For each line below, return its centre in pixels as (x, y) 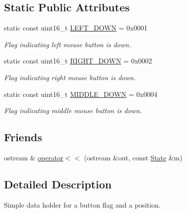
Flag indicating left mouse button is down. (68, 44)
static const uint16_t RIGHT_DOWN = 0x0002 (78, 61)
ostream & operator (34, 157)
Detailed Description (58, 184)
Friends (23, 137)
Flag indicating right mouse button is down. (70, 77)
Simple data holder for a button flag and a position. (82, 204)
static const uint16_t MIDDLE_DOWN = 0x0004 (81, 94)
